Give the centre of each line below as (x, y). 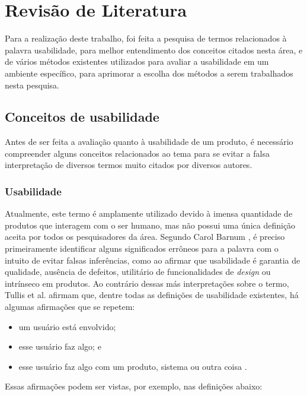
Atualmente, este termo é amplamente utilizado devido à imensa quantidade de (149, 213)
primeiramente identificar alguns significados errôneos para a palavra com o (142, 248)
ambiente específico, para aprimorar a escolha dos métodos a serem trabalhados (149, 73)
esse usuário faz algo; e (60, 346)
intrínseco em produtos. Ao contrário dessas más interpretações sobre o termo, (147, 283)
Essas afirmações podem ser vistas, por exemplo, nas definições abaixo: (134, 386)
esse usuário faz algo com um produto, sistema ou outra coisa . (133, 366)
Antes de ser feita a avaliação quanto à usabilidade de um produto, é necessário (149, 142)
